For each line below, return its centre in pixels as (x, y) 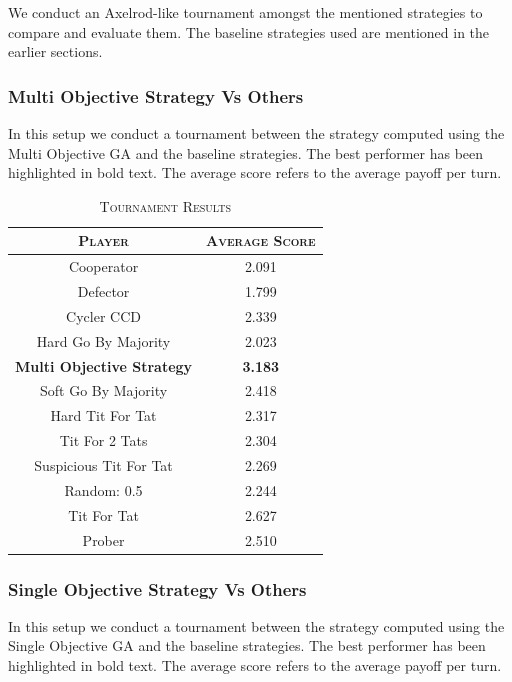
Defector (103, 291)
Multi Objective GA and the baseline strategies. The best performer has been (246, 152)
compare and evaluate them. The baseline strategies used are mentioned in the (249, 31)
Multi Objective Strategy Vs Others (156, 95)
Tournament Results (165, 205)
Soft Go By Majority (103, 390)
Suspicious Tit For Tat (103, 464)
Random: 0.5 (103, 489)
